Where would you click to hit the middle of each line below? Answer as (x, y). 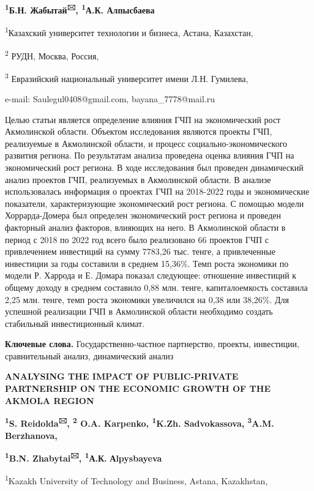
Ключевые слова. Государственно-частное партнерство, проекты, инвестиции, (152, 344)
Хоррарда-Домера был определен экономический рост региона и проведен (143, 215)
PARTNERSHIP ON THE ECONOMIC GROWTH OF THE (138, 388)
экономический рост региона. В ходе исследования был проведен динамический (154, 167)
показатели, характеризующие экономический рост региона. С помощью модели (155, 203)
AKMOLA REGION (50, 400)
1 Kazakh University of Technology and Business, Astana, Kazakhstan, (136, 480)
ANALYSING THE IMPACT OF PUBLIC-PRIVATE (122, 376)
